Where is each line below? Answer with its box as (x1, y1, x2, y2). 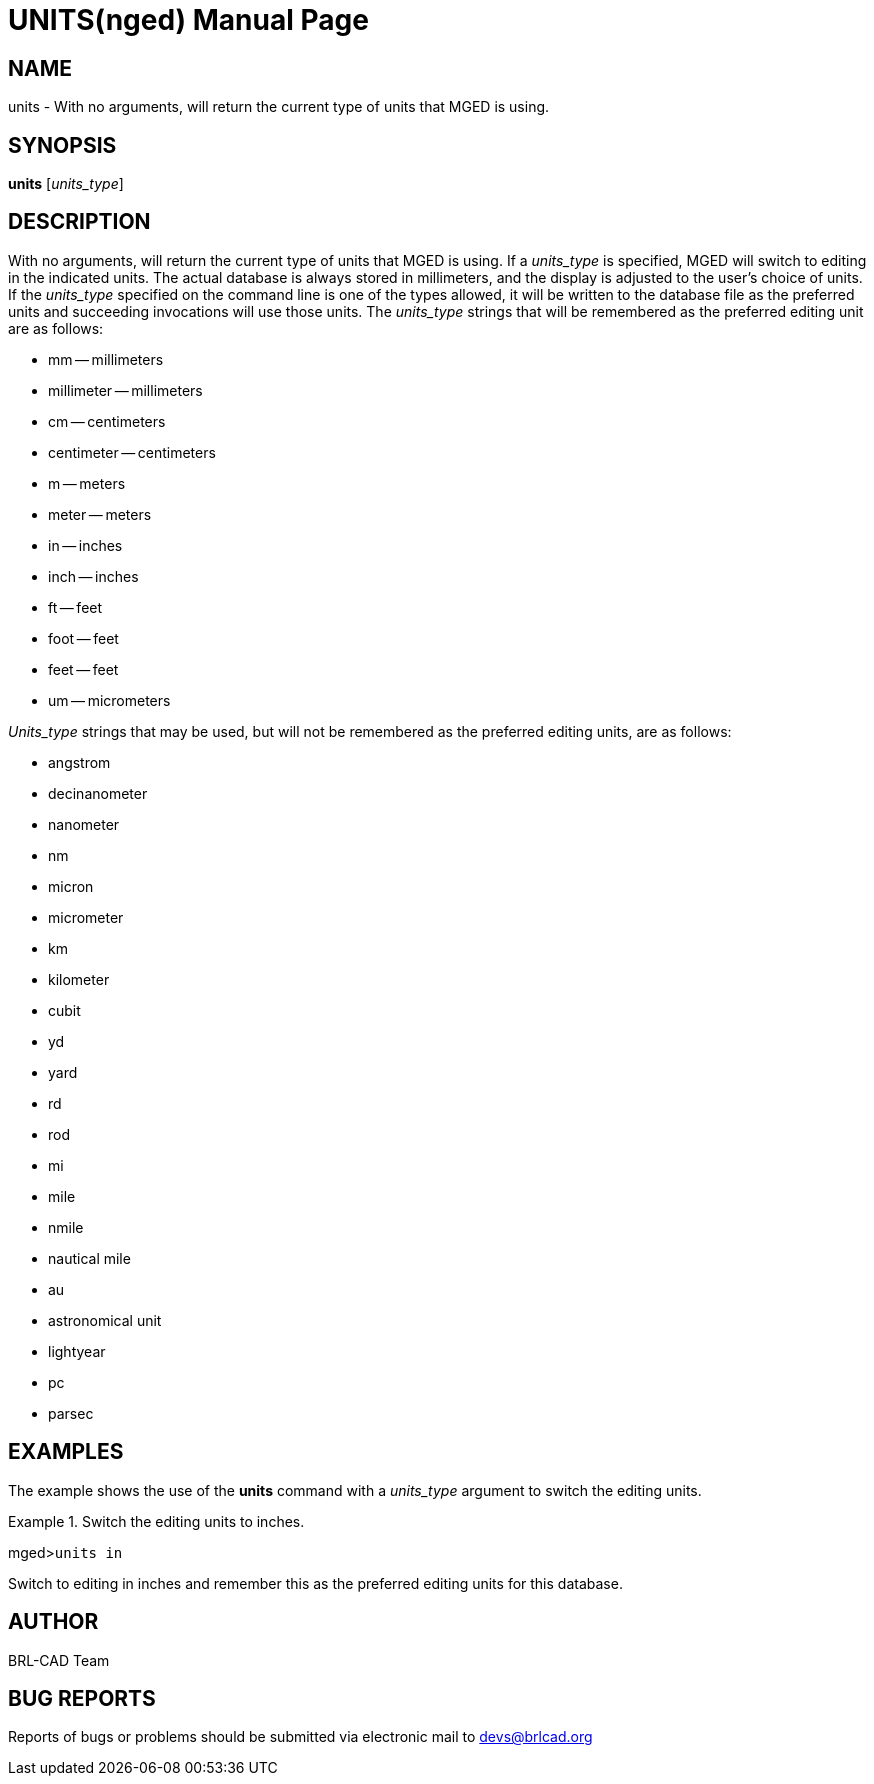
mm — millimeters (48, 350, 164, 368)
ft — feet (48, 598, 103, 616)
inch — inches (48, 567, 139, 585)
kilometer (48, 970, 110, 988)
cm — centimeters (48, 412, 166, 430)
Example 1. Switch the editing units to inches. (8, 1512, 305, 1530)
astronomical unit (48, 1311, 162, 1329)
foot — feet (48, 629, 119, 647)
